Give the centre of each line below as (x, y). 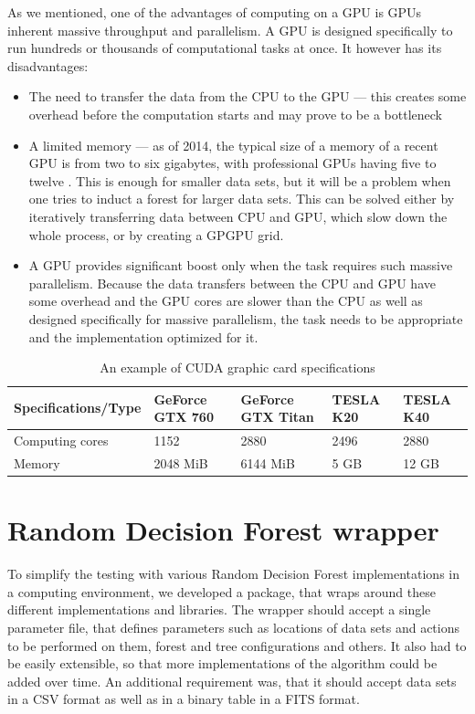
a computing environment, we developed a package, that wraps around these (222, 591)
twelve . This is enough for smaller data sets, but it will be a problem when (240, 180)
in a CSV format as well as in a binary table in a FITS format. (184, 699)
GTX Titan (277, 417)
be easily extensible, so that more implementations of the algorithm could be (222, 663)
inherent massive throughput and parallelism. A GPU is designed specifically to (230, 30)
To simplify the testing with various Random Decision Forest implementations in (234, 574)
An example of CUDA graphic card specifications (237, 367)
